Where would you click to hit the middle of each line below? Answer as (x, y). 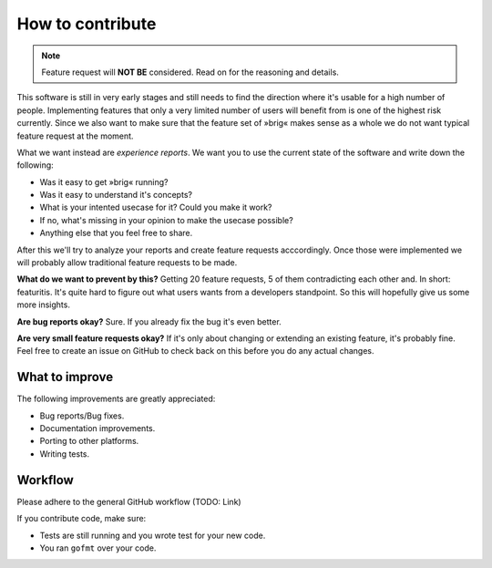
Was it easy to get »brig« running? (104, 181)
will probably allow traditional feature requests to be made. (127, 263)
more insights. (43, 305)
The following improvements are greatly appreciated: (116, 399)
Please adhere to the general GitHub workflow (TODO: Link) (129, 501)
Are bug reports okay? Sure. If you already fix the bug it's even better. (149, 321)
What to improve (65, 377)
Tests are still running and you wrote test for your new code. (153, 535)
